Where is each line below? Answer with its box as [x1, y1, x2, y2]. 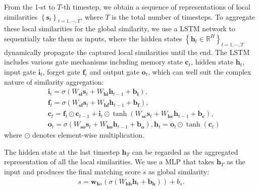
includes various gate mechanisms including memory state [4, 56, 183, 67]
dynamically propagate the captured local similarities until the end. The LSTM [4, 46, 250, 57]
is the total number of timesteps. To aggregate [112, 11, 255, 22]
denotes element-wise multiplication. [32, 130, 144, 140]
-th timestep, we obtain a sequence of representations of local [61, 2, 250, 12]
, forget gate [42, 66, 80, 77]
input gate [4, 66, 36, 77]
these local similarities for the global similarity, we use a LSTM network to [4, 23, 236, 34]
